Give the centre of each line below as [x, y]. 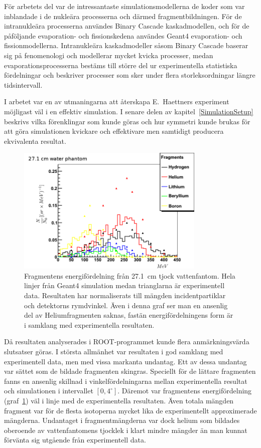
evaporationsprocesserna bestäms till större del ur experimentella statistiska [121, 65]
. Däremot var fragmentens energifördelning [185, 391]
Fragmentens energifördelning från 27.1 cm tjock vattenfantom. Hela [130, 275]
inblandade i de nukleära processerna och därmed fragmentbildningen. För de [123, 16]
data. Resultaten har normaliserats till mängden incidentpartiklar [125, 295]
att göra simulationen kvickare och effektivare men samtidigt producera [114, 131]
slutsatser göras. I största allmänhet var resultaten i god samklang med [114, 352]
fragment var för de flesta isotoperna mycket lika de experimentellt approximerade [130, 410]
